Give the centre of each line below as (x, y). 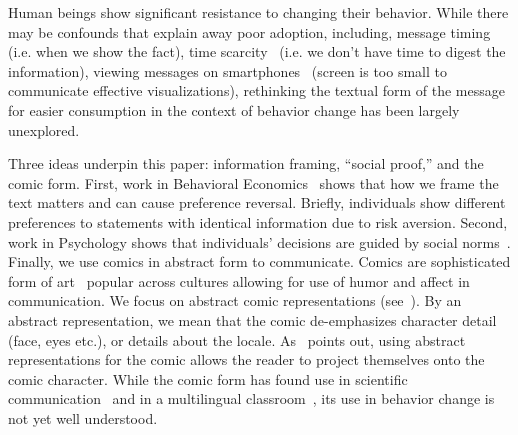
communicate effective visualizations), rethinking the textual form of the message (256, 90)
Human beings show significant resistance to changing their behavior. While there (258, 12)
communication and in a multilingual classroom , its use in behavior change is (251, 398)
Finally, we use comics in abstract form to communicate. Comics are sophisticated (259, 261)
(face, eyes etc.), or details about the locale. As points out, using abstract (237, 339)
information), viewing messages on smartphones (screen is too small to (227, 70)
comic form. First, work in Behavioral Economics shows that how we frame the (253, 182)
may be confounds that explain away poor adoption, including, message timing (249, 31)
